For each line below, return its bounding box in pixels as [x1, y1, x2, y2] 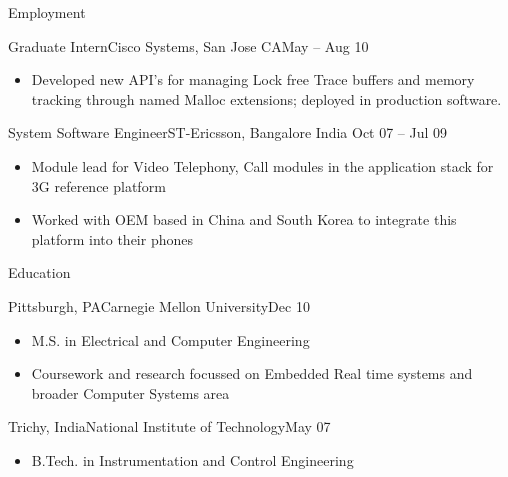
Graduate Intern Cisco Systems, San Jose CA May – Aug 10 [8, 35, 369, 56]
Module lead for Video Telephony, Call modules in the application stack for [31, 155, 494, 176]
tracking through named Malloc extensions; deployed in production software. [31, 88, 502, 109]
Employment [8, 2, 86, 22]
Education [8, 262, 71, 283]
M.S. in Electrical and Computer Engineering [31, 329, 310, 350]
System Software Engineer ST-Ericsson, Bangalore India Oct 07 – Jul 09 [8, 122, 448, 143]
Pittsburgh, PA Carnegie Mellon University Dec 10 [8, 295, 310, 316]
